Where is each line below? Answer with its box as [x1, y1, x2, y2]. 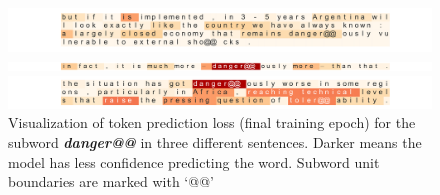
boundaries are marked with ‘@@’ [8, 171, 214, 192]
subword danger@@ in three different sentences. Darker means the [8, 131, 422, 152]
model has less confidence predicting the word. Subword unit [8, 151, 380, 172]
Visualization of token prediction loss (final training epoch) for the [8, 112, 416, 133]
